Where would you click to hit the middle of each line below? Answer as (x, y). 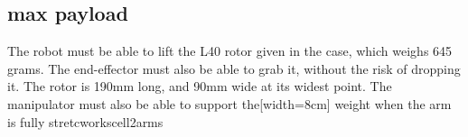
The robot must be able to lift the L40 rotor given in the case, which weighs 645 (230, 51)
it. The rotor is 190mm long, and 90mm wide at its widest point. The (200, 86)
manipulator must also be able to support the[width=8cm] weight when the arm (229, 103)
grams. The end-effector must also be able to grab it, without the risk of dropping (234, 68)
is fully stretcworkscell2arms (85, 121)
